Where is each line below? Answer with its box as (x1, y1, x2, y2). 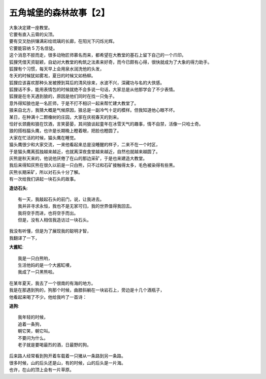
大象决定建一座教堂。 (9, 25, 53, 31)
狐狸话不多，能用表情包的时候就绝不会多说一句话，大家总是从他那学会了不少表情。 (9, 87, 177, 93)
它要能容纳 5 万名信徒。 (9, 45, 58, 51)
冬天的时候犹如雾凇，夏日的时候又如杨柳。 (9, 73, 96, 79)
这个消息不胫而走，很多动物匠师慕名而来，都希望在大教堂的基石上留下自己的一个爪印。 (9, 52, 186, 58)
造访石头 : (9, 185, 28, 191)
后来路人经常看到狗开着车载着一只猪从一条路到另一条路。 (9, 353, 126, 359)
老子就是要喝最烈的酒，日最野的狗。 (18, 342, 91, 347)
